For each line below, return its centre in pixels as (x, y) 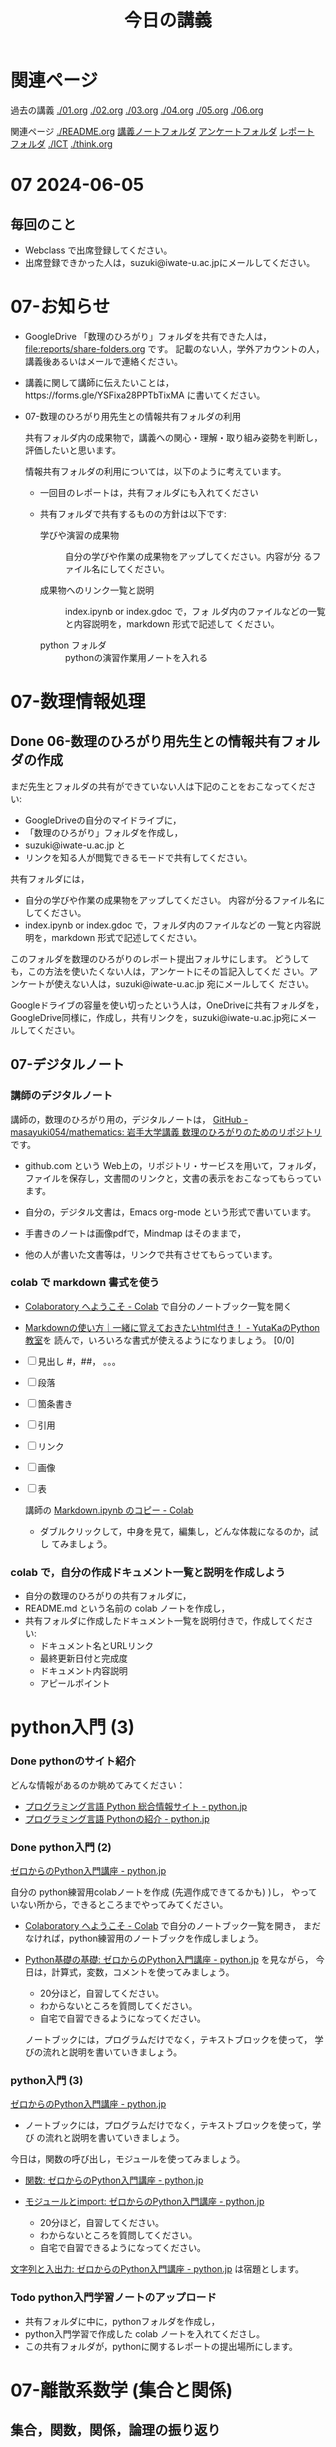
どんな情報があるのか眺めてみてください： (98, 1785)
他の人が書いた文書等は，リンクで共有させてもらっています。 (151, 1254)
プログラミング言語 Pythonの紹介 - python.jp (117, 1818)
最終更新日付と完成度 (83, 1658)
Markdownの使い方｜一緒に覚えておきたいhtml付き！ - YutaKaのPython (172, 1327)
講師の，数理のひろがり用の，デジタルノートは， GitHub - (129, 1119)
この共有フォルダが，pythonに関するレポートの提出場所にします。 (161, 2346)
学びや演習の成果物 (79, 535)
